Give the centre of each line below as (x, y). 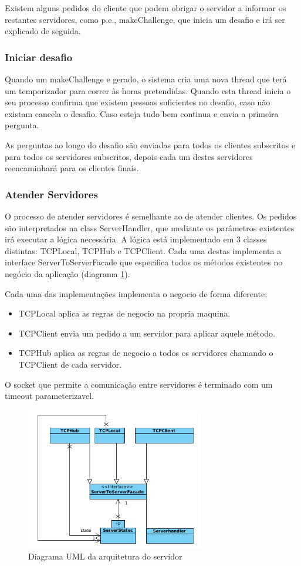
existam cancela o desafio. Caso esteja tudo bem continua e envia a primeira (142, 113)
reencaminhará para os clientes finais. (72, 168)
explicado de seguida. (43, 31)
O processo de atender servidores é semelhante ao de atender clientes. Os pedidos (151, 216)
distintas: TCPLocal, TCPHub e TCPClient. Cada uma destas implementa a (143, 250)
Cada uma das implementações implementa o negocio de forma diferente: (136, 293)
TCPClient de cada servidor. (70, 364)
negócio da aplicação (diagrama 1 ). (67, 273)
